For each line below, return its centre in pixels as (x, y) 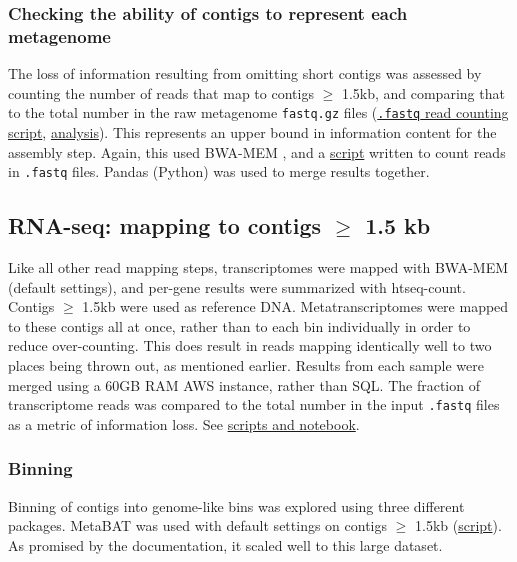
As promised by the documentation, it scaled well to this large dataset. (225, 544)
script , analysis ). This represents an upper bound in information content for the (252, 131)
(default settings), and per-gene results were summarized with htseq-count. (237, 286)
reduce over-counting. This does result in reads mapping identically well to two (250, 345)
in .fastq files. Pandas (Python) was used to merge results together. (219, 171)
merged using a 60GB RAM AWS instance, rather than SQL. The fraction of (244, 384)
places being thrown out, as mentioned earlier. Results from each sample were (246, 365)
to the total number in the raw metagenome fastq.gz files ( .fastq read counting (258, 112)
